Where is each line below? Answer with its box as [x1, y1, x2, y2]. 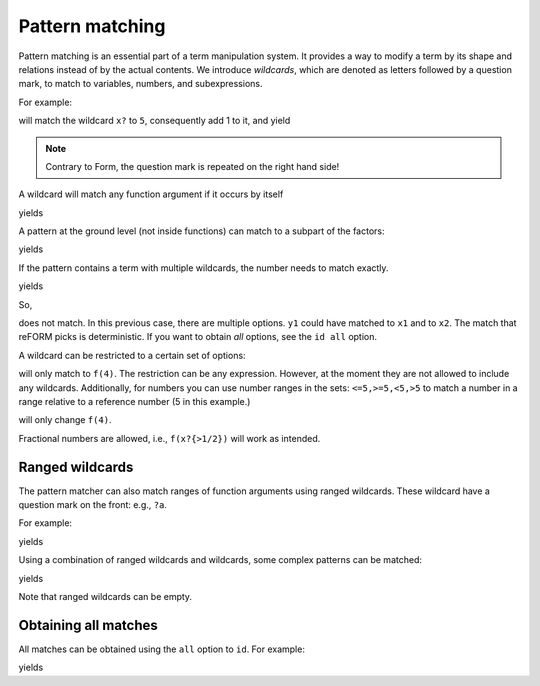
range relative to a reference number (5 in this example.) [18, 395, 251, 407]
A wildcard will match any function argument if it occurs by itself [18, 188, 284, 200]
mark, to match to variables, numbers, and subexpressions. [18, 78, 263, 90]
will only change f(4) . [18, 414, 112, 426]
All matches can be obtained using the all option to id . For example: [18, 643, 305, 655]
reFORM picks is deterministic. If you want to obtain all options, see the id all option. [18, 331, 378, 343]
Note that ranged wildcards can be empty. [18, 591, 193, 602]
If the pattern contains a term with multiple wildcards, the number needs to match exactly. [18, 261, 389, 274]
